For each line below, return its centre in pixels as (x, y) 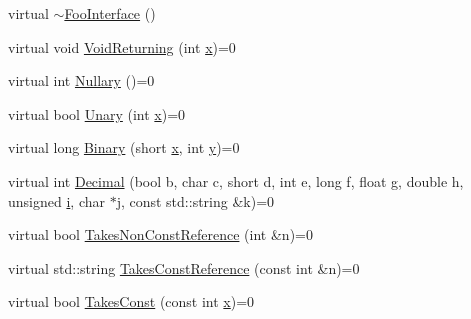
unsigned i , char (56, 200)
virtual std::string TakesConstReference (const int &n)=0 (184, 267)
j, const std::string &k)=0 (195, 200)
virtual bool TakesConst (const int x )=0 (131, 301)
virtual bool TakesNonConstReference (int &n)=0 (160, 234)
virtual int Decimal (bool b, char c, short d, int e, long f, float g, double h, (236, 180)
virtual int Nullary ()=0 (81, 80)
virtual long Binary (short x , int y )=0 (124, 147)
